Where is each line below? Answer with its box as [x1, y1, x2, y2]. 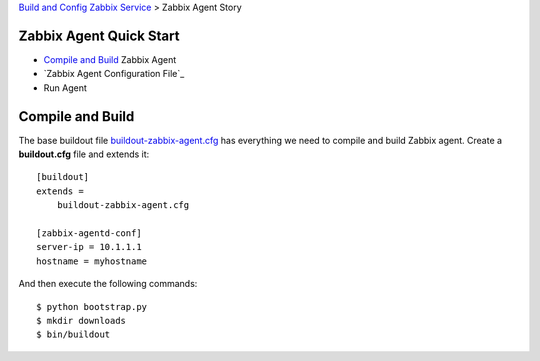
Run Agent [43, 81, 87, 94]
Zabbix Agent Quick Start [18, 27, 180, 44]
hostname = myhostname [36, 255, 148, 267]
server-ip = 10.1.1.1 [36, 241, 142, 253]
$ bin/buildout [36, 329, 111, 340]
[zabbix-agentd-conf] [36, 227, 142, 239]
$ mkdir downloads [36, 315, 127, 326]
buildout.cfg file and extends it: [18, 148, 150, 160]
